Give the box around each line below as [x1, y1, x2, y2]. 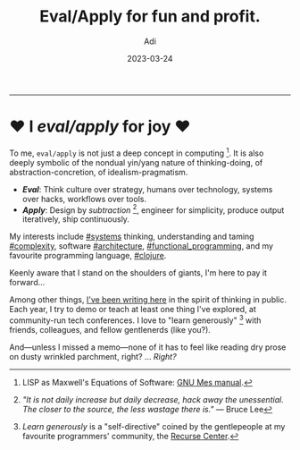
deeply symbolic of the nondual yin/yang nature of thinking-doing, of [9, 157, 263, 167]
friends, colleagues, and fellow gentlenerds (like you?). [9, 324, 212, 335]
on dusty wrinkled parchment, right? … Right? [9, 351, 177, 361]
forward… [9, 277, 46, 288]
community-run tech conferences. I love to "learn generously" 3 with [9, 313, 262, 326]
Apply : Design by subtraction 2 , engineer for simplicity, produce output [21, 203, 285, 216]
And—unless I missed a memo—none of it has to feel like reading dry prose [9, 342, 287, 352]
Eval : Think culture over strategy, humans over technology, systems [21, 183, 273, 194]
